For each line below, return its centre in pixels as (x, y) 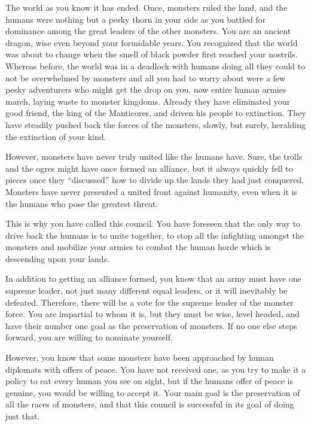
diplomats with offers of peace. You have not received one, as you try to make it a (156, 369)
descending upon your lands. (58, 258)
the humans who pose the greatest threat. (82, 203)
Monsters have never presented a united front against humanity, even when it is (151, 191)
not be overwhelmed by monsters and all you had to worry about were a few (146, 77)
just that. (23, 416)
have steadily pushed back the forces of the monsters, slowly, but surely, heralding (155, 124)
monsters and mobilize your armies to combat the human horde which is (138, 247)
